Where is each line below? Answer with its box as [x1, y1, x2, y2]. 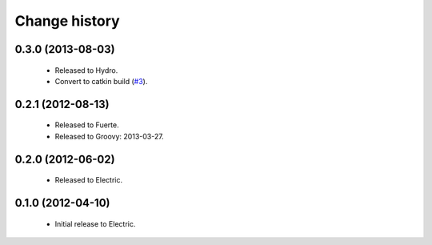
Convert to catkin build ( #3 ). [54, 76, 148, 86]
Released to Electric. [54, 175, 123, 185]
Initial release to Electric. [54, 219, 136, 228]
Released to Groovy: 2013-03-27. [54, 131, 164, 141]
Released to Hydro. [54, 65, 118, 75]
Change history [14, 12, 120, 30]
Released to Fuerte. [54, 120, 119, 130]
